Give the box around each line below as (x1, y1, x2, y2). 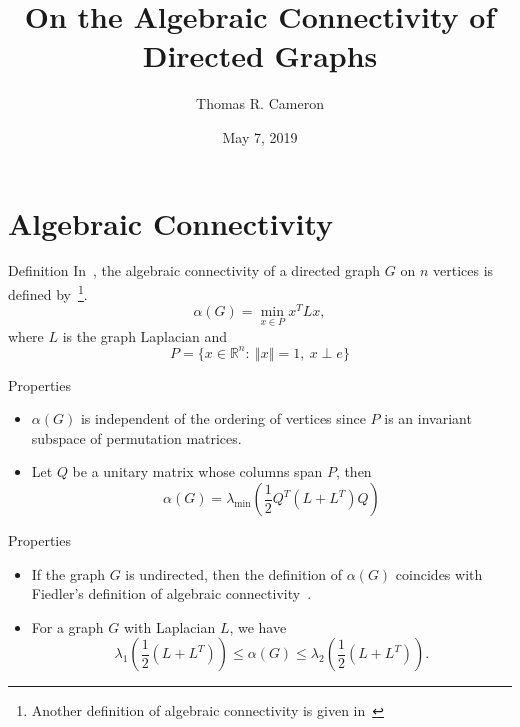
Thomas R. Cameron (196, 93, 324, 114)
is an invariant (384, 408, 472, 429)
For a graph (31, 616, 104, 637)
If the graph (31, 563, 105, 584)
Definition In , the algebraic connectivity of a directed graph (8, 260, 381, 281)
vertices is (432, 260, 494, 281)
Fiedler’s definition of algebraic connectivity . (31, 583, 312, 604)
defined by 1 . (8, 281, 88, 304)
